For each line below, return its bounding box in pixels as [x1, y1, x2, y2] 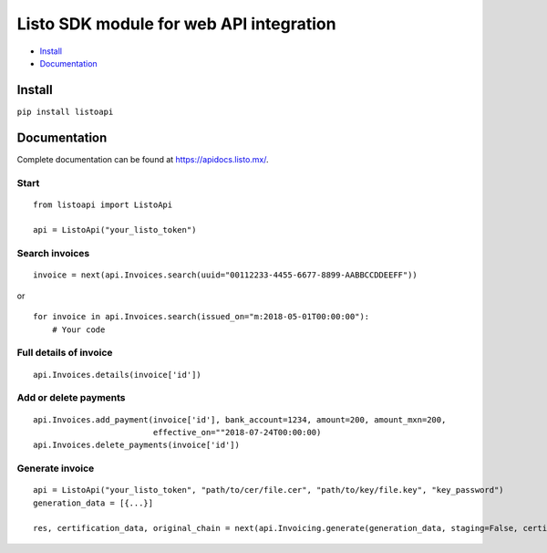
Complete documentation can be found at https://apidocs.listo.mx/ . [16, 153, 269, 164]
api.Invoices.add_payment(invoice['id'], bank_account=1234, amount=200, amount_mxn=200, [33, 414, 447, 424]
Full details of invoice [16, 347, 113, 360]
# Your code [51, 324, 106, 335]
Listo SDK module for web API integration [16, 14, 336, 34]
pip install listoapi [16, 106, 114, 117]
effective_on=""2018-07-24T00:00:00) [152, 427, 322, 437]
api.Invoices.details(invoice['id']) [33, 370, 202, 380]
